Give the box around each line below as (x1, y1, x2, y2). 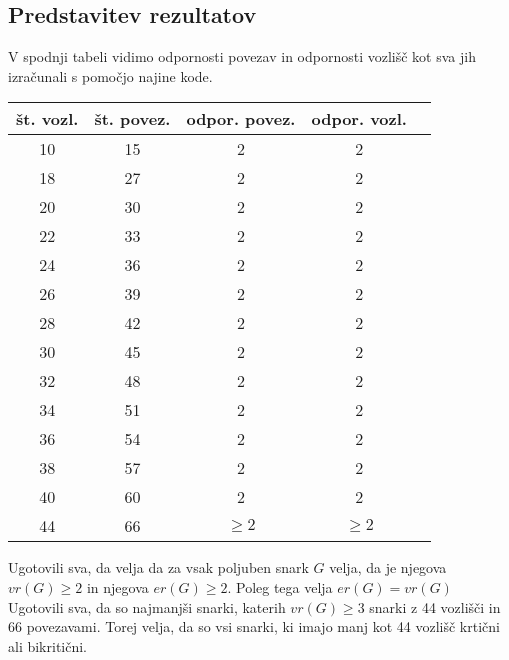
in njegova (86, 576, 149, 597)
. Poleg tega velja (227, 576, 333, 597)
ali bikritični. (8, 635, 88, 656)
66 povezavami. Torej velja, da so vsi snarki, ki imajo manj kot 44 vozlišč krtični (8, 616, 500, 637)
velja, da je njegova (329, 557, 447, 578)
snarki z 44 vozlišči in (369, 596, 501, 617)
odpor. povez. (186, 107, 296, 131)
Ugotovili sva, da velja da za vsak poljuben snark (8, 557, 309, 578)
